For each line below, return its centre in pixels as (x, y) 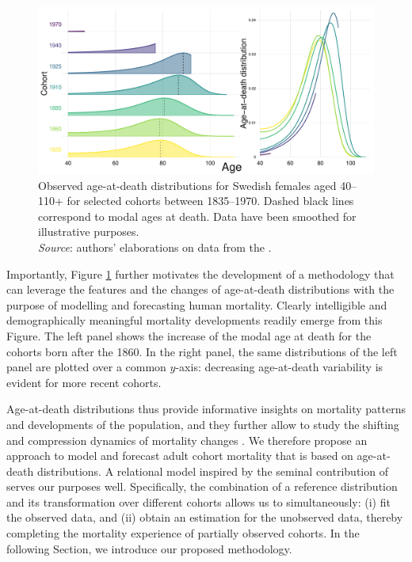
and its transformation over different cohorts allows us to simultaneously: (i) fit (198, 501)
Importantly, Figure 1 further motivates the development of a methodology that (200, 273)
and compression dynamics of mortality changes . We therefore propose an (187, 440)
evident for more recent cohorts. (84, 382)
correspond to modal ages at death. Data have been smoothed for (197, 216)
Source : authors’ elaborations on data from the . (155, 247)
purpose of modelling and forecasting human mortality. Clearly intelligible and (197, 304)
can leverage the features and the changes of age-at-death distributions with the (200, 289)
